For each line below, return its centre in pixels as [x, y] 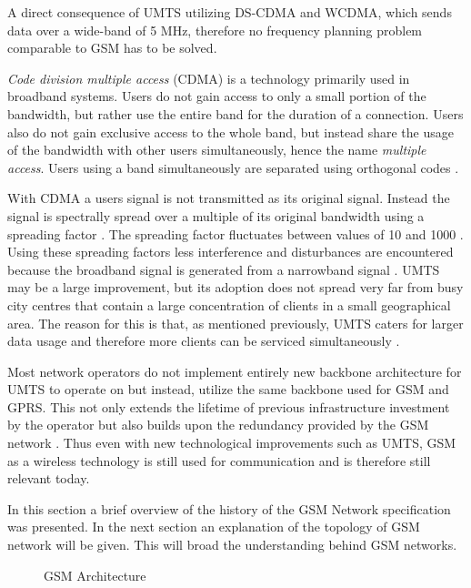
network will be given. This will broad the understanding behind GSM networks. [232, 545]
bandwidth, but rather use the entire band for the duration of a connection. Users [235, 113]
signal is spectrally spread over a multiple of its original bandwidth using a [216, 215]
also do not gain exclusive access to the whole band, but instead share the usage [230, 132]
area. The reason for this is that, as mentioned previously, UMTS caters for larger [235, 323]
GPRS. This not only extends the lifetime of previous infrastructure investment [229, 406]
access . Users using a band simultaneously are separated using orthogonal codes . [233, 167]
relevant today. [49, 478]
